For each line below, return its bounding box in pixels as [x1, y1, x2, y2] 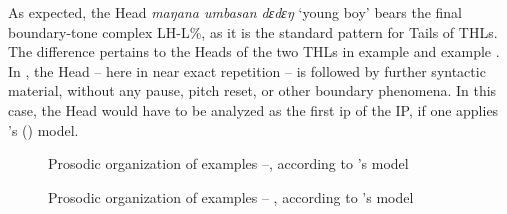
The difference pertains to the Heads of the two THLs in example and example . [8, 41, 500, 62]
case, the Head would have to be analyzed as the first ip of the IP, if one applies [8, 99, 499, 120]
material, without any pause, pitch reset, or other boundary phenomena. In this [8, 80, 497, 101]
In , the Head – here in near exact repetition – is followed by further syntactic [8, 60, 486, 81]
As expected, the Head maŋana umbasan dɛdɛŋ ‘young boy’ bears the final [8, 2, 463, 22]
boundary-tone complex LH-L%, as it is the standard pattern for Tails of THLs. [8, 21, 498, 42]
